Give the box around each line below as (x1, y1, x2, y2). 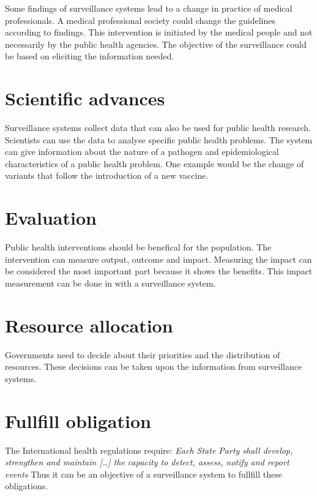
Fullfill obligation (5, 408, 151, 433)
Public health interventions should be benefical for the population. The (5, 241, 272, 254)
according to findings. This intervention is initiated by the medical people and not (5, 26, 313, 39)
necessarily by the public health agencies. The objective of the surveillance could (5, 37, 307, 50)
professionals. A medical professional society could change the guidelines (5, 13, 275, 26)
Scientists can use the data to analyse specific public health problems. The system (5, 133, 313, 146)
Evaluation (5, 205, 97, 230)
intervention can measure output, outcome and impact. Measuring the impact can (5, 252, 312, 265)
